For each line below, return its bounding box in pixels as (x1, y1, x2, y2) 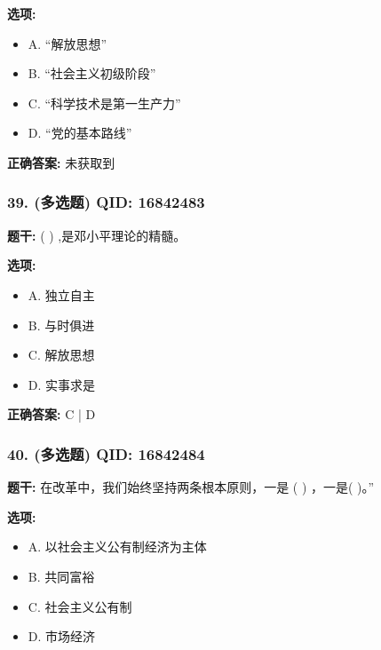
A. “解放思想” (28, 34, 107, 52)
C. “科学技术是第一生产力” (28, 93, 181, 112)
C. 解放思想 (28, 345, 95, 364)
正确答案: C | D (7, 405, 96, 424)
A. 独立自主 (28, 285, 95, 304)
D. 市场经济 (28, 627, 96, 646)
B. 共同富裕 (28, 567, 95, 585)
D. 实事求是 (28, 375, 96, 393)
